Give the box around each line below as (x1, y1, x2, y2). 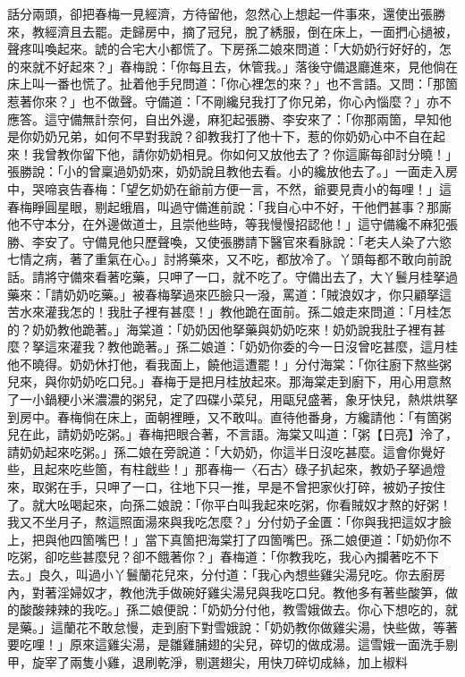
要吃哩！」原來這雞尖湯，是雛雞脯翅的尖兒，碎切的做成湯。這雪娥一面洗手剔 (7, 635, 458, 654)
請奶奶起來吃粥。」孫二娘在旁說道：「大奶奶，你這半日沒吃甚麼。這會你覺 (7, 442, 433, 461)
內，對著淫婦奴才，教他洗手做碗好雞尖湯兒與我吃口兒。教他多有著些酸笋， (7, 582, 445, 601)
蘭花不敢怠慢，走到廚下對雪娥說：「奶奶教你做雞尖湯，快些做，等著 (63, 617, 458, 636)
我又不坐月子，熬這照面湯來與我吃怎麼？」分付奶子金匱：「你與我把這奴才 (7, 512, 439, 531)
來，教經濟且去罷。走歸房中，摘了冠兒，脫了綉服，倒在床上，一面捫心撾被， (7, 21, 458, 40)
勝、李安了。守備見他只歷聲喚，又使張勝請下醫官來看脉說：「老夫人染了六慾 (7, 232, 452, 250)
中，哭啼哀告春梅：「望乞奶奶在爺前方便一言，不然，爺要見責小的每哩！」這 (7, 179, 452, 198)
